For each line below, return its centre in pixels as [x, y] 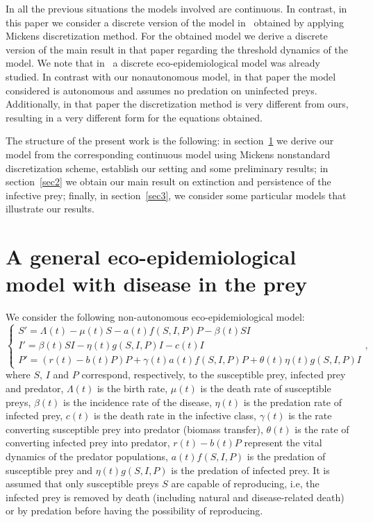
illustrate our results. [50, 209]
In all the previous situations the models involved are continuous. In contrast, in [176, 8]
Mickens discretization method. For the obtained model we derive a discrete [167, 36]
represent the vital [283, 443]
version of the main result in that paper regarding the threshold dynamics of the [177, 49]
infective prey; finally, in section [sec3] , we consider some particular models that [176, 195]
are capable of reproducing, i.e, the [245, 483]
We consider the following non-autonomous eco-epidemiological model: [155, 317]
